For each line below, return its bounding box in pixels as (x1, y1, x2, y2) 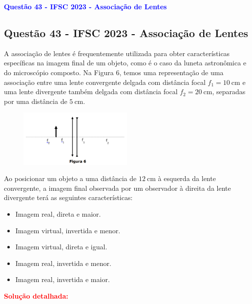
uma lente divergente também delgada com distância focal (4, 86, 178, 97)
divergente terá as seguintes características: (4, 192, 133, 203)
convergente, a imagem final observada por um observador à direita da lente (4, 182, 231, 193)
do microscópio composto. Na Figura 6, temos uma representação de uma (4, 67, 224, 77)
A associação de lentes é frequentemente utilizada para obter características (4, 48, 230, 58)
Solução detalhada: (4, 291, 68, 301)
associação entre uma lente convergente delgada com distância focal (4, 77, 206, 87)
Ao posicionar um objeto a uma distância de (4, 173, 137, 183)
